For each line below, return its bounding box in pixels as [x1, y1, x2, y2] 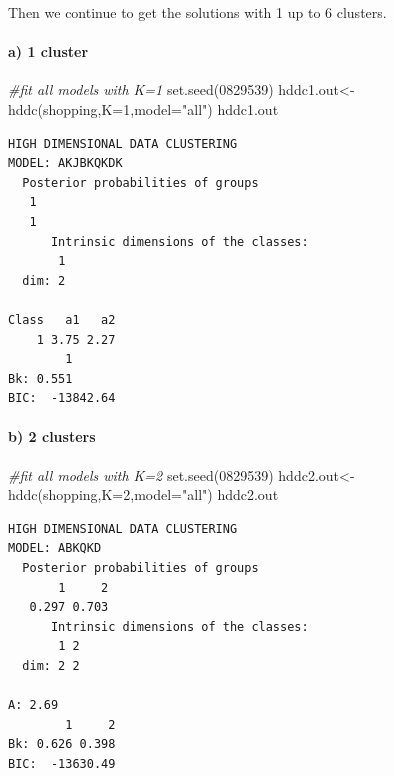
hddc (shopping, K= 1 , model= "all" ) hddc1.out [8, 98, 279, 119]
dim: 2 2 [22, 659, 80, 674]
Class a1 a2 [8, 312, 116, 327]
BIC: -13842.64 [8, 391, 116, 406]
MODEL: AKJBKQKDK [8, 156, 123, 171]
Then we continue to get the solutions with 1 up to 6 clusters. [8, 2, 387, 22]
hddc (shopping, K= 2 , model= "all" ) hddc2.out [8, 484, 279, 505]
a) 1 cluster [8, 41, 89, 62]
